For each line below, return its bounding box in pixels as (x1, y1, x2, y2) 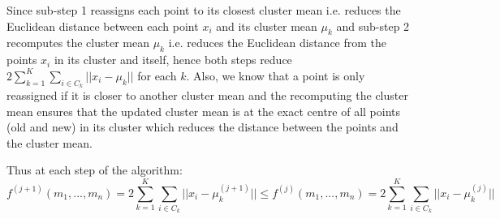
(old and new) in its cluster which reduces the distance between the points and (6, 118, 399, 135)
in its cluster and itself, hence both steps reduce (54, 51, 292, 68)
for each (137, 67, 177, 84)
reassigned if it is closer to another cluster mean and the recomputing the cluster (6, 86, 408, 103)
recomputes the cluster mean (6, 34, 149, 51)
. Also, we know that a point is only (186, 67, 365, 84)
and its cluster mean (216, 17, 317, 34)
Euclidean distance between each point (6, 17, 199, 34)
